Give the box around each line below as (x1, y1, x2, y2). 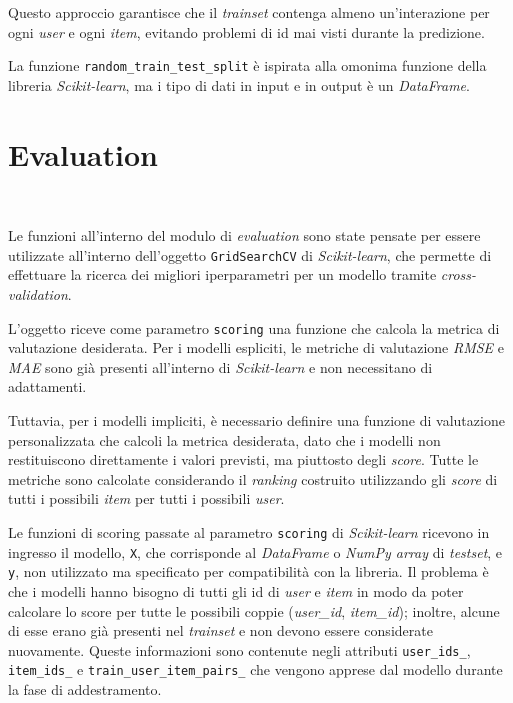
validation (8, 284, 68, 304)
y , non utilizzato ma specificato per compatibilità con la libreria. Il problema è (8, 561, 489, 582)
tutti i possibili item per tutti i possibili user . (8, 488, 285, 509)
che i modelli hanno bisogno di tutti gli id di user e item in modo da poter (8, 580, 464, 601)
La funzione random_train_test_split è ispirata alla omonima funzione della (8, 55, 487, 76)
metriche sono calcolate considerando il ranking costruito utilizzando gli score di (8, 468, 498, 489)
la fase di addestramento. (8, 679, 162, 700)
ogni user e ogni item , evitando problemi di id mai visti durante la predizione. (8, 21, 485, 42)
